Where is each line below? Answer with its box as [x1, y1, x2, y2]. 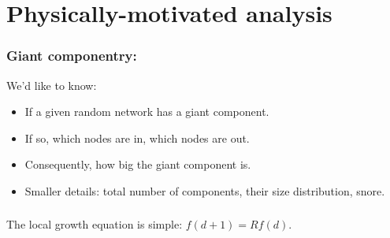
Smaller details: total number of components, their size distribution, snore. [24, 182, 385, 199]
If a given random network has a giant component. [24, 103, 269, 120]
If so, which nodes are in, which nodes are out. [24, 129, 250, 146]
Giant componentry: [6, 46, 137, 65]
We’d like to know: [6, 76, 97, 93]
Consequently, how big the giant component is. [24, 156, 251, 173]
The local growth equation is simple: [6, 216, 183, 232]
